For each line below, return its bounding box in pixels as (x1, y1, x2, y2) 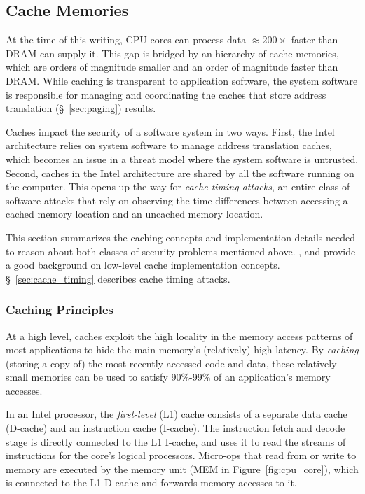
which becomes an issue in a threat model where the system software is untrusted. (6, 151, 359, 166)
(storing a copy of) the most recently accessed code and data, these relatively (6, 355, 337, 370)
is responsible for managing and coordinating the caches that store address (6, 87, 326, 101)
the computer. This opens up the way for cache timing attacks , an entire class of (6, 179, 350, 194)
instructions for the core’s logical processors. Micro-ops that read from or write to (6, 448, 357, 463)
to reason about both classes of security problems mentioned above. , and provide (6, 244, 356, 258)
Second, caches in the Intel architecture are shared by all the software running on (6, 165, 354, 180)
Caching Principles (6, 301, 113, 318)
